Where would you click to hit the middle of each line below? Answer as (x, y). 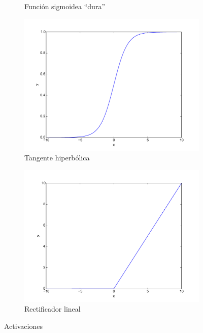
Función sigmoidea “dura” (65, 6)
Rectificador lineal (53, 309)
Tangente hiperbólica (57, 158)
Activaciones (23, 326)
